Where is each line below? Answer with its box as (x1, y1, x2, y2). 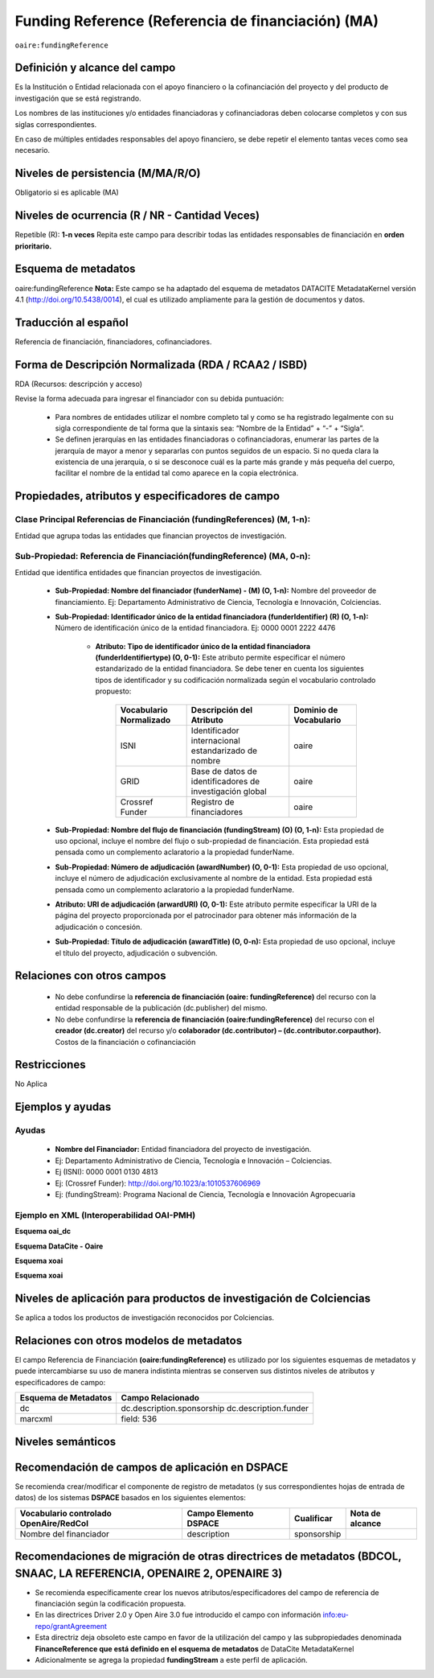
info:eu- (322, 1610, 349, 1620)
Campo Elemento (186, 1507, 254, 1519)
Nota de (350, 1507, 381, 1519)
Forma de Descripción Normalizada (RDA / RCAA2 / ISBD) (14, 358, 308, 372)
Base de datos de (190, 765, 257, 776)
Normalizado (120, 714, 171, 726)
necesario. (14, 146, 51, 155)
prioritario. (14, 241, 52, 251)
